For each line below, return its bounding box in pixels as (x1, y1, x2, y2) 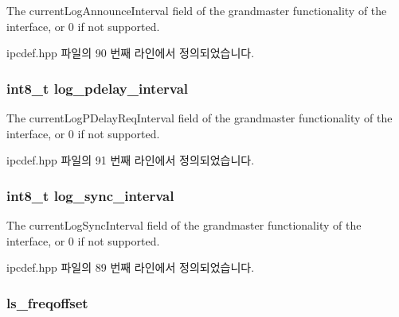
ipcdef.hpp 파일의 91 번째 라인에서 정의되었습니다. (6, 152, 255, 168)
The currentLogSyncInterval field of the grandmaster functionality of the (6, 217, 362, 233)
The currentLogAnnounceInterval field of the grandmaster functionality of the (6, 2, 387, 18)
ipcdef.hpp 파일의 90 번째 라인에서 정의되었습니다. (6, 44, 255, 61)
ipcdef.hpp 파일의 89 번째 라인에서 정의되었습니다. (6, 259, 255, 276)
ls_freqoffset (6, 292, 88, 312)
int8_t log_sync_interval (6, 185, 174, 205)
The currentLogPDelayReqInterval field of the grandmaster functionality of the (6, 110, 393, 126)
